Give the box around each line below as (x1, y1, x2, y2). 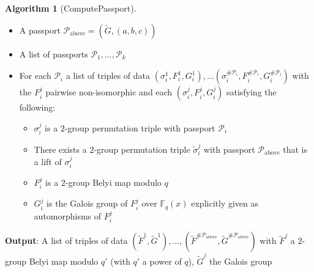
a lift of (34, 155, 62, 167)
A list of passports (19, 47, 88, 60)
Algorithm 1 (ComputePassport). (5, 2, 136, 14)
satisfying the (226, 86, 277, 98)
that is (283, 142, 307, 155)
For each (19, 69, 51, 82)
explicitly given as (191, 197, 259, 210)
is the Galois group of (47, 197, 128, 210)
